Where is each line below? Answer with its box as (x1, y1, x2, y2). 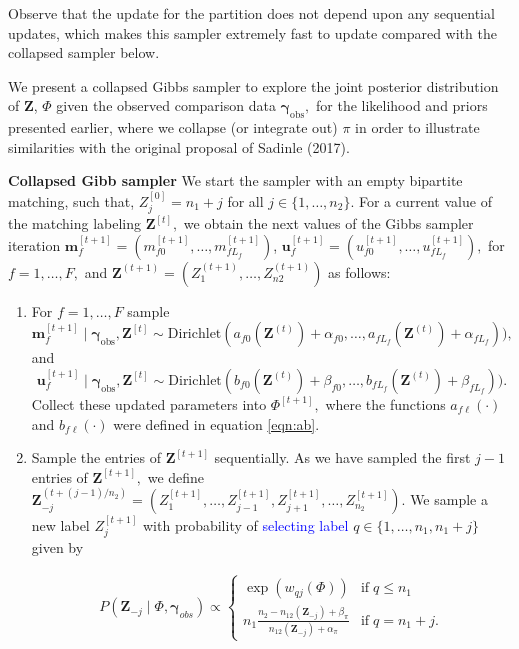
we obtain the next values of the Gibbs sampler (183, 213, 474, 234)
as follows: (328, 261, 391, 282)
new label (31, 514, 90, 535)
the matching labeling (8, 213, 142, 234)
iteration (8, 234, 61, 255)
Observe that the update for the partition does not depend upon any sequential (8, 3, 495, 23)
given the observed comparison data (56, 95, 276, 116)
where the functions (325, 393, 446, 414)
